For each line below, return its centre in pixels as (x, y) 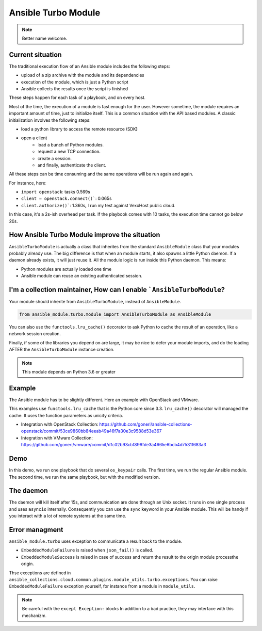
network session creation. (35, 334)
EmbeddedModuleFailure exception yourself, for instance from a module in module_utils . (102, 586)
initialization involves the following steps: (50, 120)
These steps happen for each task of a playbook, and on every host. (77, 97)
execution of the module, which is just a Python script (75, 82)
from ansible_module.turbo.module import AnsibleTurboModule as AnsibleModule (115, 315)
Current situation (35, 55)
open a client (34, 138)
